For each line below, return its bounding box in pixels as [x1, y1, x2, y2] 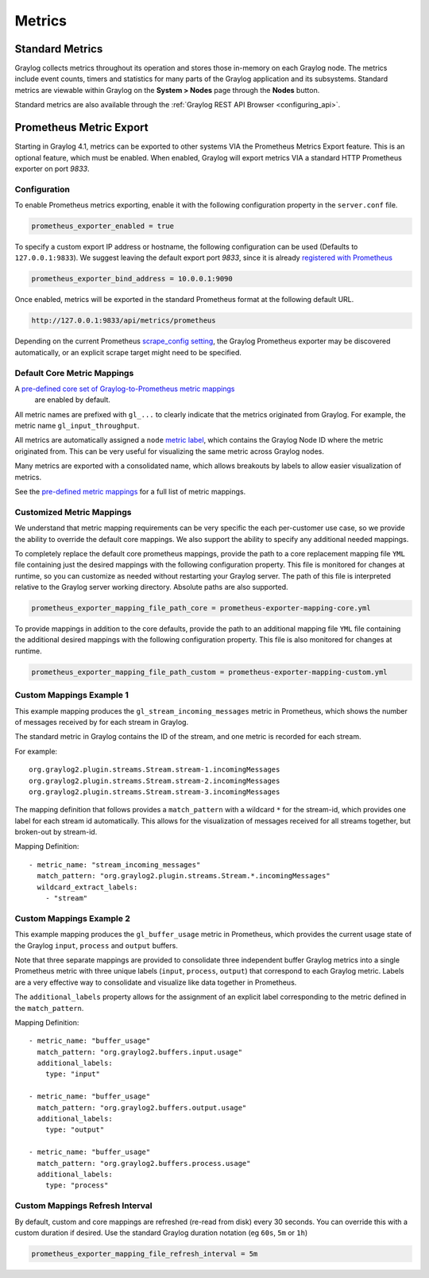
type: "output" [44, 1125, 105, 1134]
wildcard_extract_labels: [37, 882, 138, 892]
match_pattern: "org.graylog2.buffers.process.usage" [37, 1159, 251, 1168]
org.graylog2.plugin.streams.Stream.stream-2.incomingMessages [29, 776, 280, 785]
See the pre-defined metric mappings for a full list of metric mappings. [14, 487, 246, 497]
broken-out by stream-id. [14, 827, 98, 837]
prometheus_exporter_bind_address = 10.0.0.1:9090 [31, 274, 234, 284]
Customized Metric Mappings [14, 506, 132, 517]
